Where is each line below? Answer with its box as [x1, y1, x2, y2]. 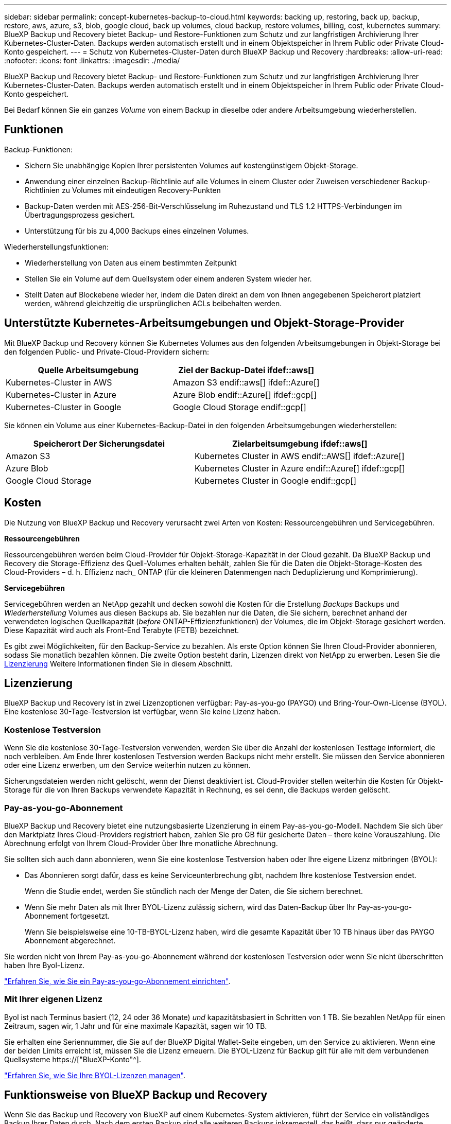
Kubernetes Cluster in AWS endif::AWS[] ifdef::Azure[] [194, 450, 405, 461]
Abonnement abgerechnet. [25, 936, 116, 945]
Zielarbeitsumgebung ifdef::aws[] [232, 438, 368, 449]
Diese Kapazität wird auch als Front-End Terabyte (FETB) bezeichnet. [4, 625, 239, 635]
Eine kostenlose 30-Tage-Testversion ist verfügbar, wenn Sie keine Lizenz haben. [4, 707, 281, 716]
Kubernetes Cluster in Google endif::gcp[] [194, 475, 357, 486]
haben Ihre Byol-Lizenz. [4, 960, 85, 970]
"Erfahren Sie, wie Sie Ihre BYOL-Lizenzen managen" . [4, 1070, 185, 1080]
